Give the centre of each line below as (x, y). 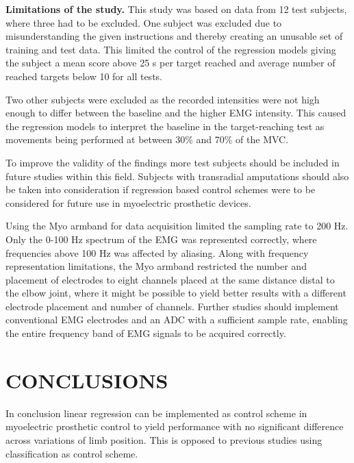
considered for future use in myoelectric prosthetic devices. (128, 202)
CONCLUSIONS (87, 380)
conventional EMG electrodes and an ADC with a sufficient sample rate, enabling (177, 320)
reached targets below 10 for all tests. (84, 76)
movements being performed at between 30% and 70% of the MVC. (147, 139)
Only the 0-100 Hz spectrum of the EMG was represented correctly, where (161, 239)
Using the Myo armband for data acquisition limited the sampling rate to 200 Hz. (177, 226)
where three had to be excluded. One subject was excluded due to (144, 22)
